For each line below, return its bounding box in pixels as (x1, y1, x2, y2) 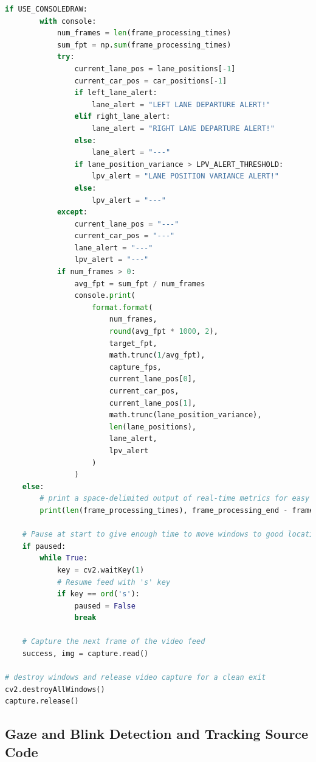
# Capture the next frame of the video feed (22, 637, 205, 646)
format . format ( (92, 303, 153, 312)
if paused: (22, 542, 66, 551)
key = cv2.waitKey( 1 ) (57, 565, 145, 574)
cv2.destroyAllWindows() (5, 685, 105, 694)
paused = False (74, 601, 136, 610)
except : (57, 208, 88, 217)
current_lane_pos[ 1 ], (109, 398, 197, 407)
